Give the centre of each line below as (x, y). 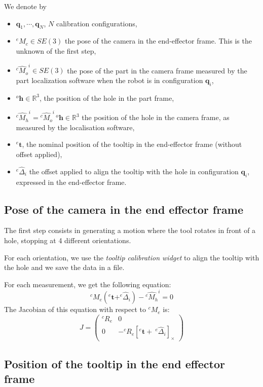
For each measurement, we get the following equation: (88, 284)
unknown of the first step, (56, 50)
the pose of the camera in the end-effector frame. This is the (158, 41)
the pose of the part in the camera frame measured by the (157, 70)
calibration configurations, (97, 23)
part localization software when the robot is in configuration (109, 80)
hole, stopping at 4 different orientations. (68, 240)
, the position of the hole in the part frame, (107, 98)
